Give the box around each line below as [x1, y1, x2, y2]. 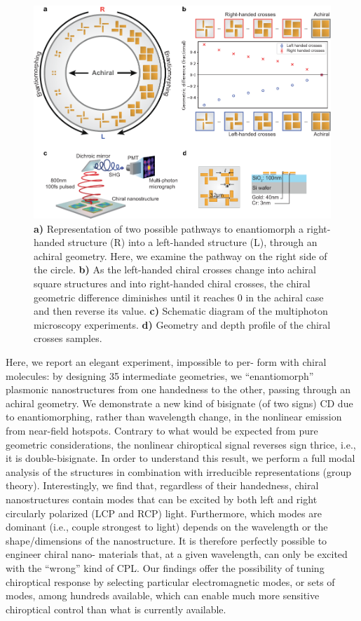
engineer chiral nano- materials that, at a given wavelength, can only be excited [6, 547, 348, 561]
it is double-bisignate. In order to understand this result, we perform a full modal [6, 451, 355, 465]
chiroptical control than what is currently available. [6, 601, 226, 616]
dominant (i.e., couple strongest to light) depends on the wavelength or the [6, 519, 328, 534]
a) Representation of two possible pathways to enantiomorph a [34, 221, 304, 236]
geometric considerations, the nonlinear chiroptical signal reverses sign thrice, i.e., [6, 437, 356, 451]
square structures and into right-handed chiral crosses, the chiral [34, 276, 311, 291]
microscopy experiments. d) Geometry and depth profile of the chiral [34, 317, 331, 332]
